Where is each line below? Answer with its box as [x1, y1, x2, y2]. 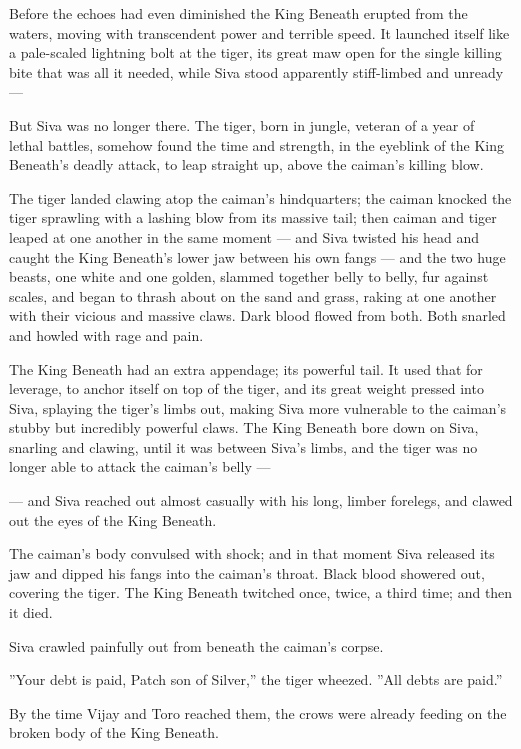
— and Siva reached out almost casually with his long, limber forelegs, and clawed [9, 490, 513, 511]
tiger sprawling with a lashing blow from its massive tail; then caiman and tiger [9, 207, 497, 228]
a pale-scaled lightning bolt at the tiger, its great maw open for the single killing [9, 42, 502, 63]
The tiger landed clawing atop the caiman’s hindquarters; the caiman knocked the [9, 187, 512, 208]
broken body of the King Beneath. [9, 722, 219, 743]
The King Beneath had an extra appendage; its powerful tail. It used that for [9, 358, 483, 379]
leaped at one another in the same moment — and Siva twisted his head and [9, 226, 480, 247]
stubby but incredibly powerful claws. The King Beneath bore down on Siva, [9, 417, 479, 438]
